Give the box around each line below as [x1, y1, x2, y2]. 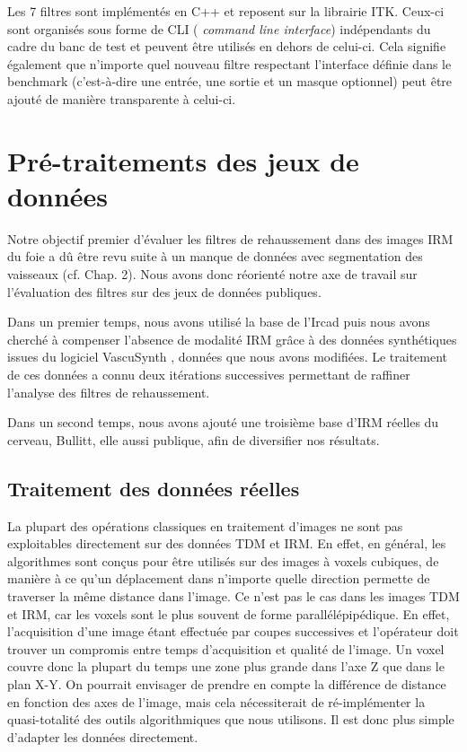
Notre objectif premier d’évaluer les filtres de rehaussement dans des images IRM [7, 229, 454, 248]
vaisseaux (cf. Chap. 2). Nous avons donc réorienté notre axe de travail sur [7, 265, 418, 284]
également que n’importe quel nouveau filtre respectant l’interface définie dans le [7, 54, 452, 73]
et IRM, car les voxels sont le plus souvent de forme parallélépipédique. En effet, [7, 604, 450, 623]
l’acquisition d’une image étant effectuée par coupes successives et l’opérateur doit [7, 622, 459, 641]
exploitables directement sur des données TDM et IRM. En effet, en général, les [7, 534, 446, 553]
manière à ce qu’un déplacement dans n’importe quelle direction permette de [7, 569, 430, 588]
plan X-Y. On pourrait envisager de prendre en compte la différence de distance [7, 674, 446, 693]
